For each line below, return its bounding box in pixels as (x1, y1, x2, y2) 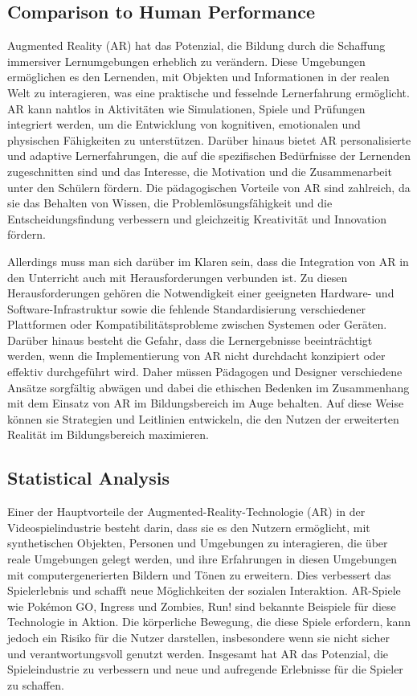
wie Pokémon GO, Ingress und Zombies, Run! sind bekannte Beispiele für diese (7, 597, 396, 614)
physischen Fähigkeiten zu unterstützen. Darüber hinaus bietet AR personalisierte (7, 131, 411, 148)
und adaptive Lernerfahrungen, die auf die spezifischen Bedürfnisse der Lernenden (7, 147, 411, 164)
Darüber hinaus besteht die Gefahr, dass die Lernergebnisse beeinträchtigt (7, 331, 373, 348)
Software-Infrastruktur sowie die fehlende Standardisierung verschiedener (7, 300, 366, 317)
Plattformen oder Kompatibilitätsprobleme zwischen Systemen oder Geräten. (7, 316, 387, 333)
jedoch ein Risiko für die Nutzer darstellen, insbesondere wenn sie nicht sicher (7, 629, 390, 645)
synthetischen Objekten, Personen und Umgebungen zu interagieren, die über (7, 534, 388, 551)
